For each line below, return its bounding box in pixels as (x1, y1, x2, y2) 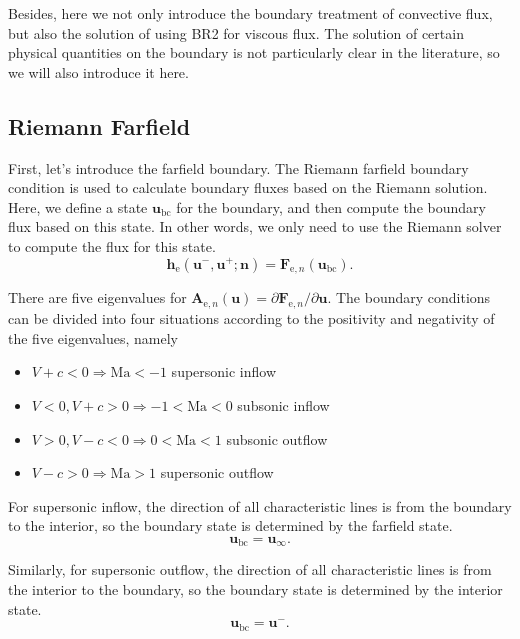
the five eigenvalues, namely (8, 327, 179, 348)
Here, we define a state (8, 196, 148, 217)
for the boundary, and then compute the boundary (176, 196, 486, 217)
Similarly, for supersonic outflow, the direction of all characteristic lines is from (8, 559, 492, 580)
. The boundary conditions (327, 287, 491, 308)
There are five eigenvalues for (8, 287, 187, 308)
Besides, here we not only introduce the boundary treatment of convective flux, (8, 3, 493, 23)
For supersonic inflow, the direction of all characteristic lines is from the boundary (8, 495, 512, 516)
